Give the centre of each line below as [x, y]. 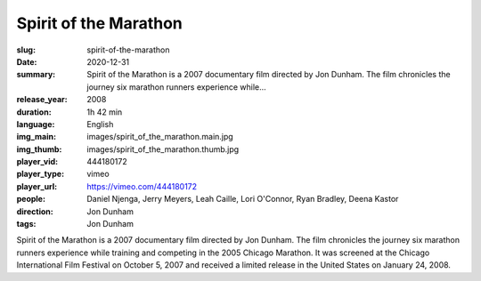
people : [31, 199]
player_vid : [37, 162]
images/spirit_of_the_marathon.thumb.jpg [163, 149]
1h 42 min [105, 112]
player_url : [37, 186]
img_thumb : [39, 149]
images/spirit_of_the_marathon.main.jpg [160, 137]
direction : [35, 211]
